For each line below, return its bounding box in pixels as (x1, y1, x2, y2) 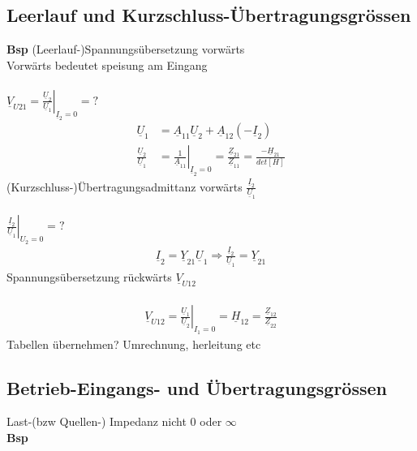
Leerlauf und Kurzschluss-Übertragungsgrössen (6, 2, 411, 28)
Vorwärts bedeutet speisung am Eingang (6, 56, 208, 73)
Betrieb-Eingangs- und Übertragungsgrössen (6, 375, 387, 400)
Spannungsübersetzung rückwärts (6, 268, 172, 285)
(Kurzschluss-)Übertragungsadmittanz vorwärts (6, 178, 243, 195)
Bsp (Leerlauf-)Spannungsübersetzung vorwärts (6, 41, 245, 58)
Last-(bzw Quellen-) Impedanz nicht (6, 413, 187, 430)
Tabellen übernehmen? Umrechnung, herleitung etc (6, 335, 261, 352)
